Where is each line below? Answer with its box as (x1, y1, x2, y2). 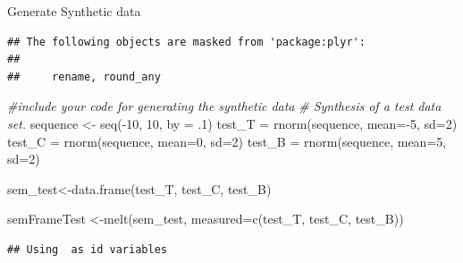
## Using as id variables (7, 242, 167, 256)
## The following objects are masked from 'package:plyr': (7, 35, 366, 48)
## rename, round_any (7, 70, 161, 83)
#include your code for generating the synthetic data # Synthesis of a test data (7, 97, 442, 115)
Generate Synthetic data (7, 2, 141, 20)
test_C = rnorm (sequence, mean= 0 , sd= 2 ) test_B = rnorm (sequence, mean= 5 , (7, 131, 447, 150)
